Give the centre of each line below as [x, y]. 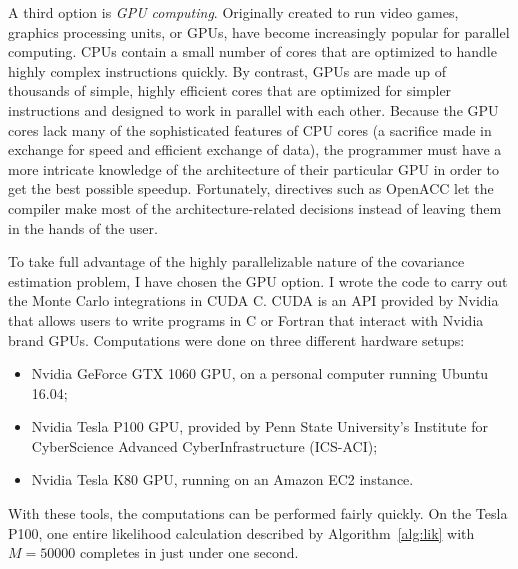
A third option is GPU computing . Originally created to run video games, [233, 12]
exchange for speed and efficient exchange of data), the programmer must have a [255, 149]
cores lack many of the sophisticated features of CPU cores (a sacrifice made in [250, 129]
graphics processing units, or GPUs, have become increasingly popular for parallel [259, 31]
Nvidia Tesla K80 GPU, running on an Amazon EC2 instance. [222, 479]
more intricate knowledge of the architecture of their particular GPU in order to [254, 168]
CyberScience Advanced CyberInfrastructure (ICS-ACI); [204, 445]
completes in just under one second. [189, 552]
